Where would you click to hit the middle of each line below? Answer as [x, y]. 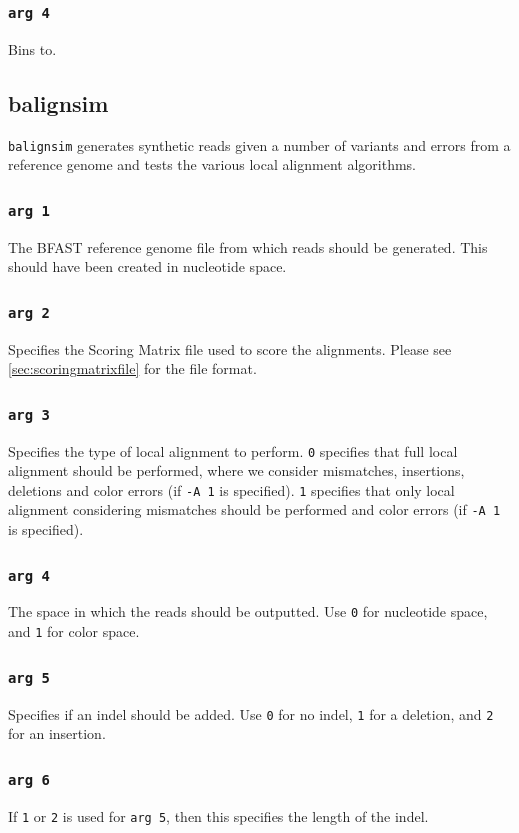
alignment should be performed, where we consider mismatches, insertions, [236, 470]
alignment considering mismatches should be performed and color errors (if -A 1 [254, 509]
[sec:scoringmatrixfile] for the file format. [132, 368]
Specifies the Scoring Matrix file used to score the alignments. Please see [230, 348]
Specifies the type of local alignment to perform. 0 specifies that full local [233, 450]
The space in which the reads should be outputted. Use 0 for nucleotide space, [248, 611]
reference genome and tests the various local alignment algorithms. [212, 164]
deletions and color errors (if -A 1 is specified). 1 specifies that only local [231, 489]
